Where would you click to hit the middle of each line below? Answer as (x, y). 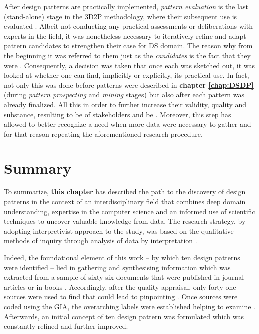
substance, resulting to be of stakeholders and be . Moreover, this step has (118, 114)
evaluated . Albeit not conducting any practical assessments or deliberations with (128, 26)
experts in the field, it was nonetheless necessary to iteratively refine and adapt (125, 36)
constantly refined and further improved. (66, 326)
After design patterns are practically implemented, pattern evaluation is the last (126, 6)
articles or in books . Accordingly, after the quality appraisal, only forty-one (120, 286)
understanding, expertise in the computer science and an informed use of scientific (129, 211)
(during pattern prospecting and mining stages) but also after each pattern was (124, 94)
